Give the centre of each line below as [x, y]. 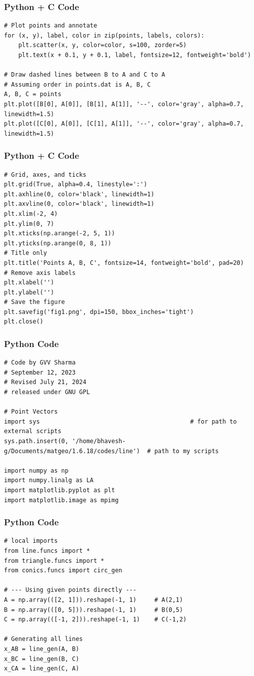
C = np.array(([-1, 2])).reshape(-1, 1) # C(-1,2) [95, 620]
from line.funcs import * [47, 551]
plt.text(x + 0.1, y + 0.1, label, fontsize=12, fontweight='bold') [134, 55]
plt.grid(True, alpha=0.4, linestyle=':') [76, 185]
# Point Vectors [31, 412]
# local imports [31, 541]
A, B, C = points [33, 94]
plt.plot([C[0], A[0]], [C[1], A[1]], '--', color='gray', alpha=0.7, [124, 124]
